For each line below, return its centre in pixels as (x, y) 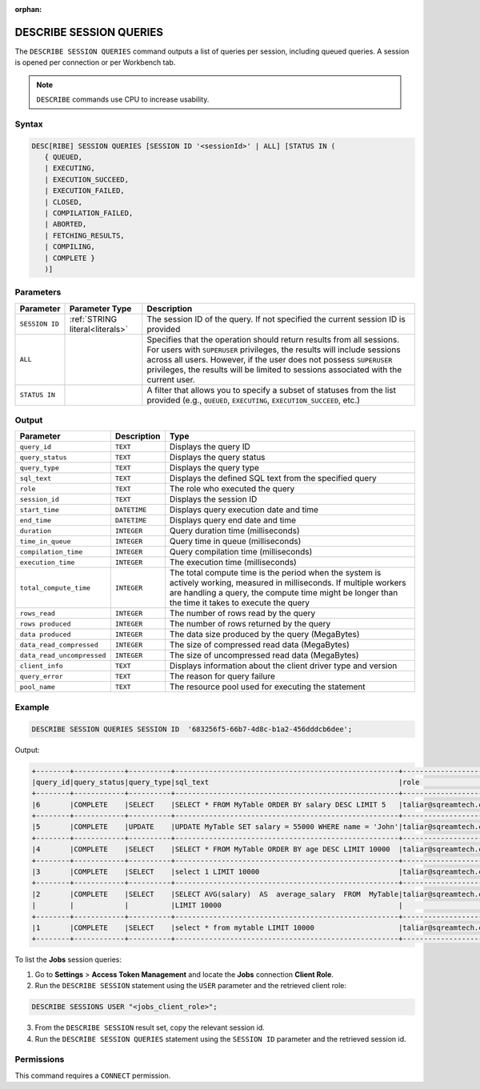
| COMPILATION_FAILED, (89, 213)
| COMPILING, (70, 247)
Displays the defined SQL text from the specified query (273, 478)
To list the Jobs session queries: (68, 959)
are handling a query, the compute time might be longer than (284, 593)
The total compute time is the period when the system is (275, 573)
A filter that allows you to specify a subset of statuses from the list (271, 390)
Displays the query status (217, 458)
